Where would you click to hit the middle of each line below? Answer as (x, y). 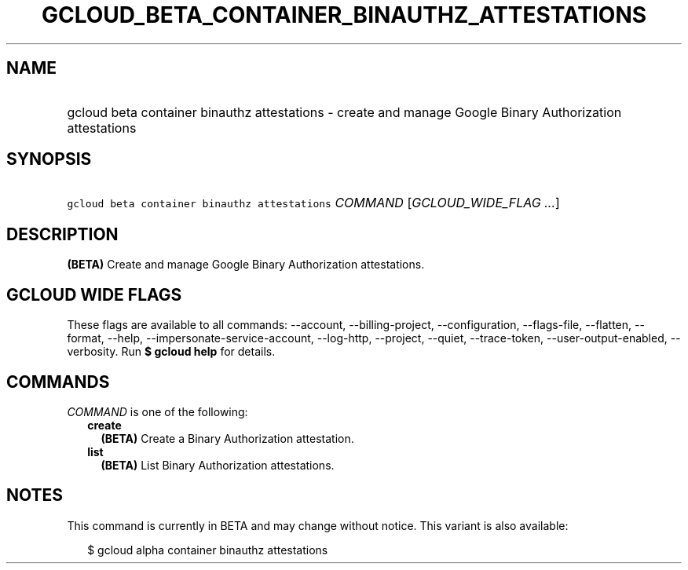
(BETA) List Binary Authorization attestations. (218, 465)
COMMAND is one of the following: (157, 411)
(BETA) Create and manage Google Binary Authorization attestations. (246, 265)
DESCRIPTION (62, 234)
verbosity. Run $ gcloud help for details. (171, 352)
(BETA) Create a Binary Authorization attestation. (227, 438)
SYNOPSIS (49, 159)
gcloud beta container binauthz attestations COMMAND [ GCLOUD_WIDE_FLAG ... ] (313, 203)
